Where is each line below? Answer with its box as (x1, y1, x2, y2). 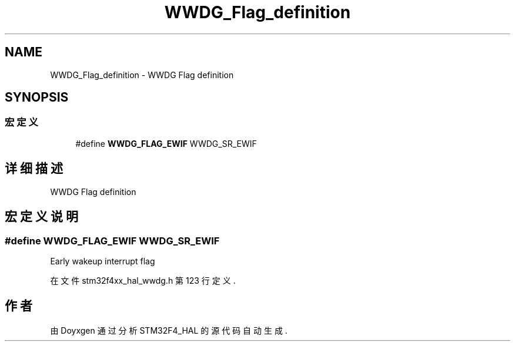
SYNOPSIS (5, 90, 69, 105)
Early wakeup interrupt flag (50, 256, 155, 266)
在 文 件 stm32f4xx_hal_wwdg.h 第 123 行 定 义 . (50, 275, 236, 285)
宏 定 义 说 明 (5, 209, 78, 224)
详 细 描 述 (5, 161, 63, 176)
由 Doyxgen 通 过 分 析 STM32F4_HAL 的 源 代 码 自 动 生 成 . (50, 325, 287, 335)
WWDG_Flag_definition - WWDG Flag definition (50, 69, 234, 80)
